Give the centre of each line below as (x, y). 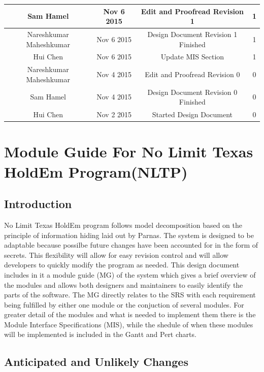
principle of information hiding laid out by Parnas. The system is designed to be (129, 235)
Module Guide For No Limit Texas (129, 151)
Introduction (38, 204)
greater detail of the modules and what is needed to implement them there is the (130, 314)
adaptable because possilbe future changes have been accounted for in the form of (131, 245)
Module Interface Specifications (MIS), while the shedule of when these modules (129, 324)
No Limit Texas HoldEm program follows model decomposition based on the (123, 225)
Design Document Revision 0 (192, 92)
